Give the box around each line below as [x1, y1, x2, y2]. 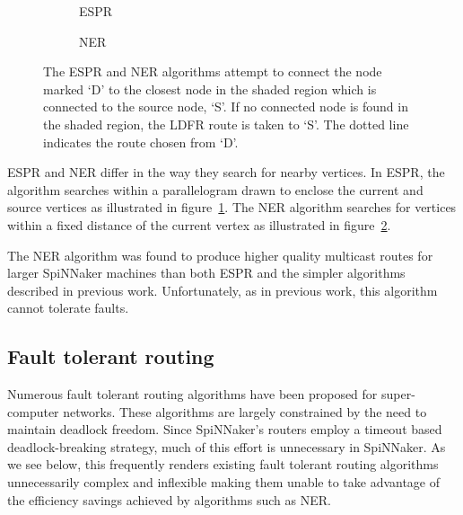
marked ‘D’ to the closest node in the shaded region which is [43, 79, 377, 98]
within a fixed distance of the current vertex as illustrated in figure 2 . [7, 215, 391, 234]
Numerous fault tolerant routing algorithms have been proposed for [7, 385, 378, 404]
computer [7, 402, 59, 421]
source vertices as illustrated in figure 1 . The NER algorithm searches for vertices [7, 198, 457, 217]
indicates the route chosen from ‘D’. [43, 132, 239, 151]
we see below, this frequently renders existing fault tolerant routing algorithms [7, 455, 439, 474]
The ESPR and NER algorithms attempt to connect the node [43, 62, 382, 81]
